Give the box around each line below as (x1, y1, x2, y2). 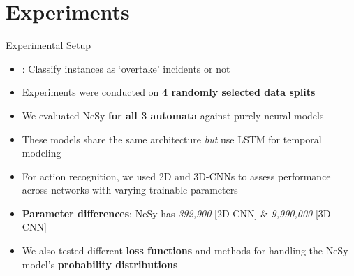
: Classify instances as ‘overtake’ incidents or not (22, 61, 230, 75)
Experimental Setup (6, 38, 91, 52)
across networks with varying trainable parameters (22, 182, 238, 197)
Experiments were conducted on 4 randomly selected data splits (22, 85, 316, 99)
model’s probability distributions (22, 256, 178, 271)
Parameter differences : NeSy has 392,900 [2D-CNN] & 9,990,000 (22, 205, 313, 220)
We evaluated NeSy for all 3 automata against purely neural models (22, 108, 324, 122)
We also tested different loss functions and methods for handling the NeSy (22, 243, 348, 258)
